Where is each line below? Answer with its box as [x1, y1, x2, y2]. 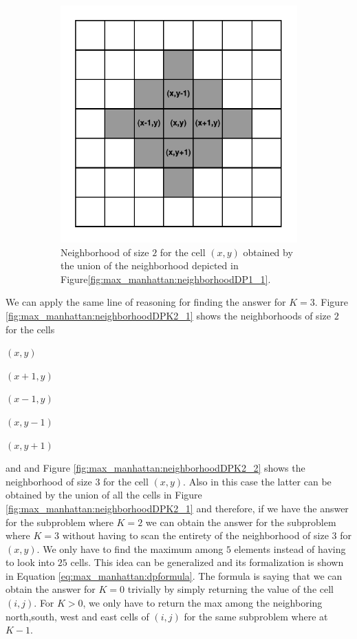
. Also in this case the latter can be [183, 474, 332, 488]
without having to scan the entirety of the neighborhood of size [62, 528, 329, 543]
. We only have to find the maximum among [36, 541, 224, 556]
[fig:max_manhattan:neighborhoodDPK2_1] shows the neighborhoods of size [6, 308, 331, 322]
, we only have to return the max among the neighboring [83, 596, 323, 610]
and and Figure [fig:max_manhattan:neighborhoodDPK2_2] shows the [6, 461, 305, 475]
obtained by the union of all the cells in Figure [6, 488, 202, 502]
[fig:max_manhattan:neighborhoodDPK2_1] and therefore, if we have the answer [6, 501, 349, 515]
